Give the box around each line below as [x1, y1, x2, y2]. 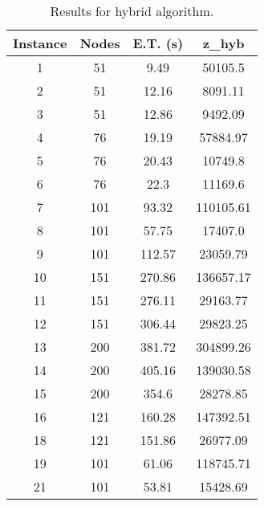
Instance [13, 34, 67, 52]
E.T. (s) [132, 34, 184, 52]
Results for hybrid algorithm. [50, 2, 214, 20]
